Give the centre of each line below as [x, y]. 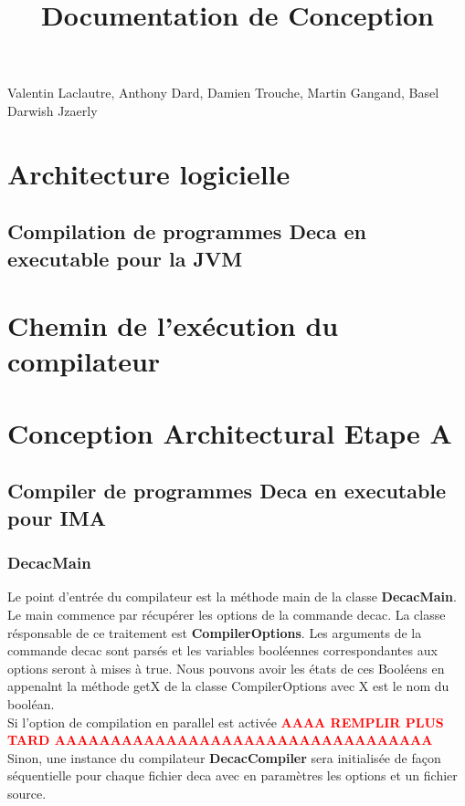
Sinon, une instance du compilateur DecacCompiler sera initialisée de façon [224, 757]
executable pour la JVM [125, 258]
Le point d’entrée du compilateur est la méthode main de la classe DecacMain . [232, 597]
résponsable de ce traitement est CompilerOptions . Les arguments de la [215, 632]
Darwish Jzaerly [53, 110]
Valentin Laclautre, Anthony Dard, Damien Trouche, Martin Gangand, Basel [223, 93]
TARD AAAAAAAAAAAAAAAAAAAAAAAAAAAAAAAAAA [220, 740]
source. [27, 793]
